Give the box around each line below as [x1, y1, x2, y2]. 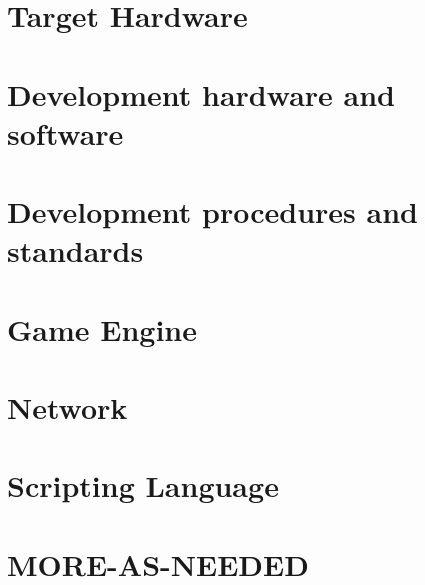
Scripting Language [7, 465, 279, 506]
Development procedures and [7, 191, 418, 232]
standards [7, 230, 144, 271]
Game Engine [7, 308, 198, 349]
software [7, 112, 124, 153]
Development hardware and [7, 73, 395, 114]
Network [7, 387, 128, 428]
